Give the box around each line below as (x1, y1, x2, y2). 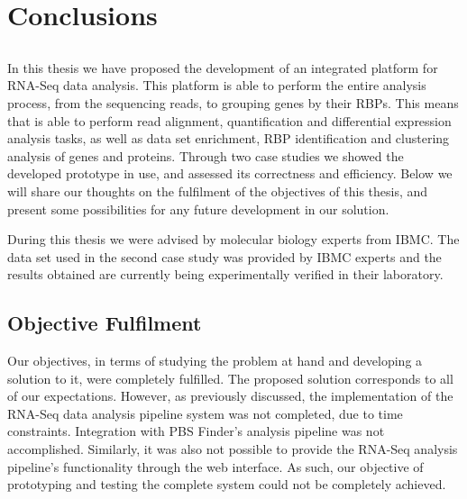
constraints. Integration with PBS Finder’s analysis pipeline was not (7, 422, 385, 440)
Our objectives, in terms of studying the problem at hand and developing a (7, 351, 423, 370)
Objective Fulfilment (7, 309, 202, 337)
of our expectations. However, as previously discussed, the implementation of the (7, 386, 453, 405)
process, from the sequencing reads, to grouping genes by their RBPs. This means (7, 93, 459, 112)
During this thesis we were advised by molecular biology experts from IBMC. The (7, 230, 460, 249)
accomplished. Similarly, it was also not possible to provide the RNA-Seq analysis (7, 440, 458, 458)
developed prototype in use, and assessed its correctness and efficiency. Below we (7, 164, 453, 183)
